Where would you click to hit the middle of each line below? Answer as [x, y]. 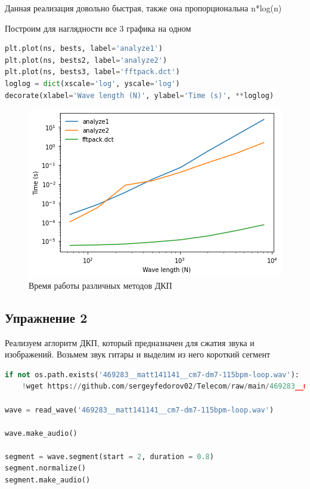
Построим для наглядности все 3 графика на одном [98, 28]
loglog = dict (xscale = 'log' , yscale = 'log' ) [92, 83]
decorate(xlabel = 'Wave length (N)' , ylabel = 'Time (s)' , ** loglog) [139, 95]
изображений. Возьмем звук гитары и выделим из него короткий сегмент [138, 354]
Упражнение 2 [46, 317]
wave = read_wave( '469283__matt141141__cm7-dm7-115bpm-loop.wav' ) [139, 410]
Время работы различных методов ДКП [100, 285]
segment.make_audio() [48, 480]
